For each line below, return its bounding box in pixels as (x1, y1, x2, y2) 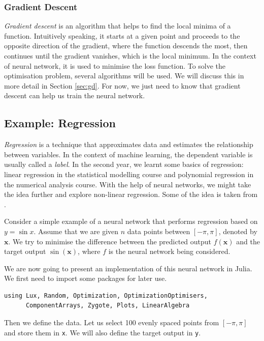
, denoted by (218, 225, 257, 236)
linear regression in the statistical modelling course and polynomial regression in (4, 168, 254, 179)
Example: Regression (4, 115, 116, 131)
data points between (127, 225, 190, 236)
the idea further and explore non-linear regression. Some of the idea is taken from (4, 189, 258, 200)
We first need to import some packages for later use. (4, 273, 167, 283)
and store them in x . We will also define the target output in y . (4, 327, 201, 337)
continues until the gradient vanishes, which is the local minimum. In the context (4, 50, 256, 61)
